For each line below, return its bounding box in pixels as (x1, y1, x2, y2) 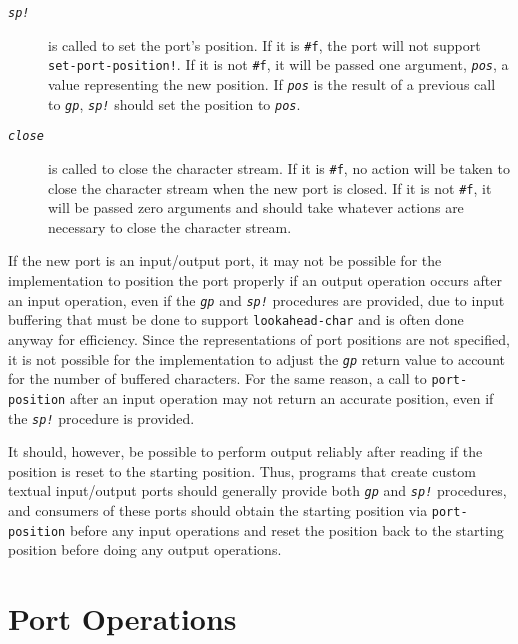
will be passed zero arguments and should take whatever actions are (48, 197, 464, 218)
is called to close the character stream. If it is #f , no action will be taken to (48, 157, 510, 178)
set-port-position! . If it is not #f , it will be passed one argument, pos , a (48, 54, 509, 75)
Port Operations (8, 598, 237, 639)
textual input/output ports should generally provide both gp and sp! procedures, (8, 480, 507, 501)
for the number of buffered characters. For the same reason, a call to (8, 368, 427, 389)
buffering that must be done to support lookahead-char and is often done (8, 309, 464, 330)
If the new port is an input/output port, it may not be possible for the (8, 250, 442, 271)
